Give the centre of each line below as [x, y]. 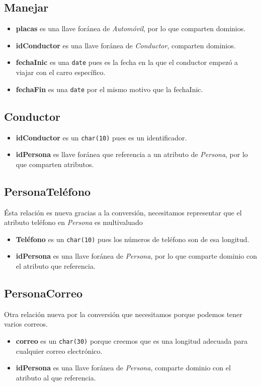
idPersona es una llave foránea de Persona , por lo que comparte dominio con [137, 256]
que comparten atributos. [55, 164]
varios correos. [26, 324]
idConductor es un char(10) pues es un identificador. [101, 137]
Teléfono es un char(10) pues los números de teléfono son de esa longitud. [133, 239]
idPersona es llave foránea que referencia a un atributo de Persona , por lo [132, 154]
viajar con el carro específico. [61, 72]
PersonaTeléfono [48, 191]
